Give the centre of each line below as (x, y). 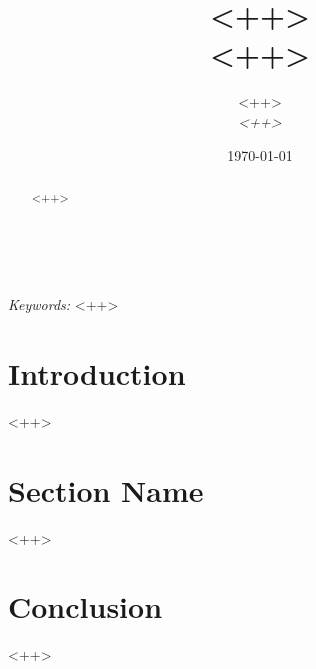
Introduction (97, 372)
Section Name (106, 489)
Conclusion (85, 606)
